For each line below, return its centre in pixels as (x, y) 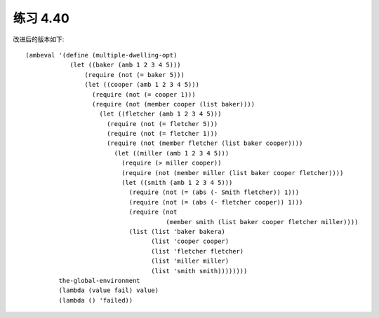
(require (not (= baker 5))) (135, 75)
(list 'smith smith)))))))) (199, 271)
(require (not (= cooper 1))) (144, 94)
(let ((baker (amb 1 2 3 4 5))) (126, 65)
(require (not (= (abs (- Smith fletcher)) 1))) (214, 192)
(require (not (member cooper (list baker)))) (173, 104)
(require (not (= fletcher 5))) (162, 124)
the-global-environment (99, 281)
